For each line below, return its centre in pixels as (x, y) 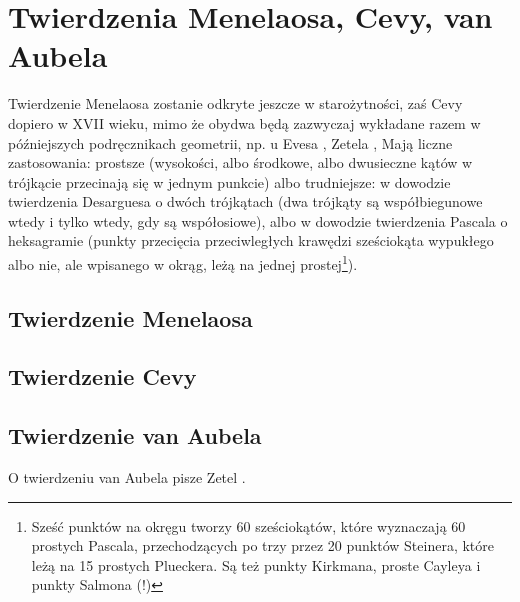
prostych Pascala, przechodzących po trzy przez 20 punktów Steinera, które (262, 545)
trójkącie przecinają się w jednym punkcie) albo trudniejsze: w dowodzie (229, 181)
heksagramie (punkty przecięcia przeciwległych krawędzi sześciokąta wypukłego (251, 240)
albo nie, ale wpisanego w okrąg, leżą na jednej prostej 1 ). (183, 262)
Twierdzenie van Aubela (135, 435)
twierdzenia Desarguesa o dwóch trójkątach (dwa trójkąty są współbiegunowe (245, 201)
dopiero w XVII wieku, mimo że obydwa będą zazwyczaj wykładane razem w (244, 122)
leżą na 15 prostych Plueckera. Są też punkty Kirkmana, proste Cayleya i (256, 564)
